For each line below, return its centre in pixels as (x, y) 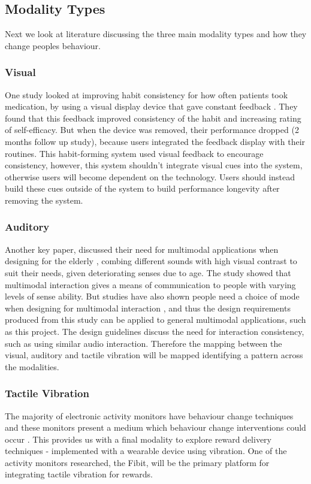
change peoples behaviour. (53, 45)
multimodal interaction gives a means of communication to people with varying (150, 284)
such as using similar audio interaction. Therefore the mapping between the (144, 343)
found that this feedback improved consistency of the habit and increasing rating (153, 118)
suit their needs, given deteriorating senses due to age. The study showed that (148, 272)
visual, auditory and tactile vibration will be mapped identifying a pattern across (154, 355)
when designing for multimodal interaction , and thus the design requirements (148, 308)
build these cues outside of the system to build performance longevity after (142, 188)
